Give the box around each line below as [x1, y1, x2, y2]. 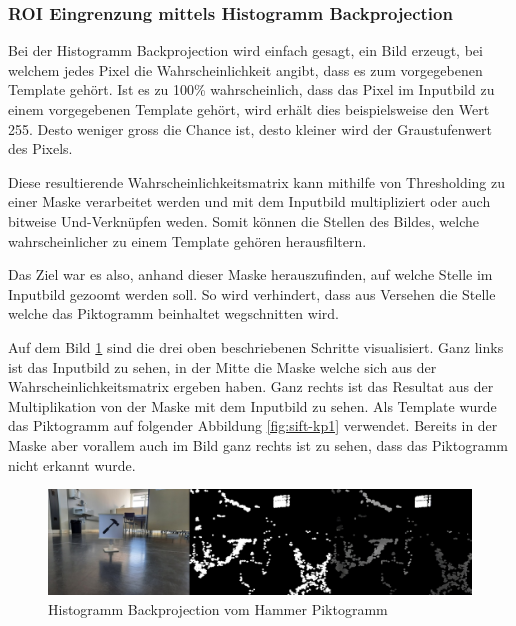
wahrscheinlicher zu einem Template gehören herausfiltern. [8, 230, 367, 251]
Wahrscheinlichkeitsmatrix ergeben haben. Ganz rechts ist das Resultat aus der [8, 376, 494, 397]
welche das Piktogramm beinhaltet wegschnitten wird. [8, 303, 339, 324]
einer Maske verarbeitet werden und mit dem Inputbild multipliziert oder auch [8, 191, 491, 212]
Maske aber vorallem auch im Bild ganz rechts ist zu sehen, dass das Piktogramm [8, 434, 508, 455]
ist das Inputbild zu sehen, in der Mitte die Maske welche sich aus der [8, 356, 437, 377]
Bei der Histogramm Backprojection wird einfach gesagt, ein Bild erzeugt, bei [8, 40, 483, 61]
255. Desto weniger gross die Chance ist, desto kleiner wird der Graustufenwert [8, 118, 492, 139]
